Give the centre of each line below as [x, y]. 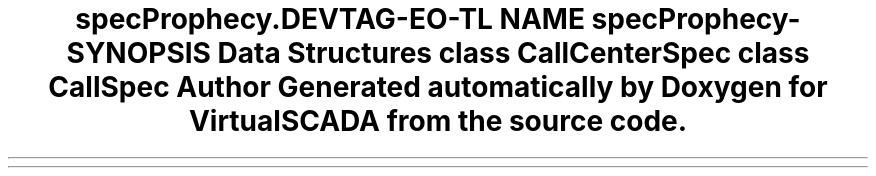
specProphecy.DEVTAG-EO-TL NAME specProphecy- [438, 19]
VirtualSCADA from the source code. [438, 121]
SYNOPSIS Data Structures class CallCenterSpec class [438, 53]
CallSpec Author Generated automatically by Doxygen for [438, 87]
